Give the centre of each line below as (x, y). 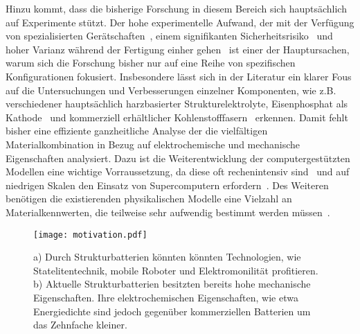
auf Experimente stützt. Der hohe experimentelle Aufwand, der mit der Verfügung (180, 22)
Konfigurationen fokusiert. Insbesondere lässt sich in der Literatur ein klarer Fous (179, 76)
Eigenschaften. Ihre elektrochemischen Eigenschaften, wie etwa (166, 297)
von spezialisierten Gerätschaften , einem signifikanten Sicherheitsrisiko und (169, 36)
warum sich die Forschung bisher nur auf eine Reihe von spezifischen (151, 63)
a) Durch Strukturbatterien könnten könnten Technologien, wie (167, 257)
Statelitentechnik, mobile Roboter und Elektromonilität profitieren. (176, 270)
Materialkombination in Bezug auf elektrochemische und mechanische (153, 144)
